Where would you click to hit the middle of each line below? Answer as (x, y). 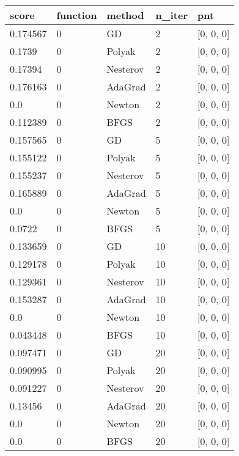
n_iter (171, 15)
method (125, 15)
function (77, 15)
